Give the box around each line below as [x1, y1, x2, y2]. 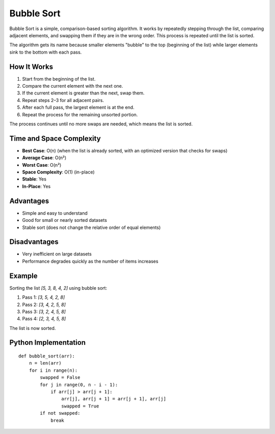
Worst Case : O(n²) [22, 162, 62, 168]
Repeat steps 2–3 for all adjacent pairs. [22, 97, 104, 103]
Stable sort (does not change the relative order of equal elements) [22, 224, 161, 231]
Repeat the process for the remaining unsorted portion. [22, 111, 138, 117]
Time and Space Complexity [9, 134, 101, 143]
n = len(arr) [29, 360, 62, 366]
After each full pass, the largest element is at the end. [22, 105, 134, 111]
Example [9, 271, 38, 280]
